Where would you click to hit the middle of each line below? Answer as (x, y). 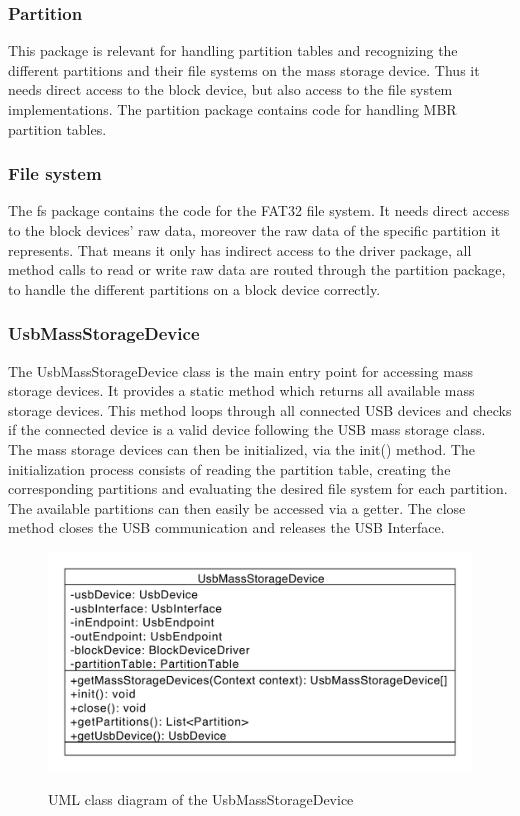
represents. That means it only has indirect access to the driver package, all (240, 249)
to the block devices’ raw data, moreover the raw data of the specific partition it (254, 230)
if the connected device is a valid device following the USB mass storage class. (247, 429)
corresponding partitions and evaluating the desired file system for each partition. (258, 488)
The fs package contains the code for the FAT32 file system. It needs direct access (259, 210)
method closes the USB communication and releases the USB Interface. (226, 527)
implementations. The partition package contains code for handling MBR (232, 109)
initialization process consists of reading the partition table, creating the (229, 468)
